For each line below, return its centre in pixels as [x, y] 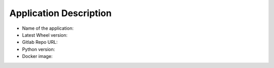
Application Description [60, 13]
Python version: [39, 49]
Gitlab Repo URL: [40, 42]
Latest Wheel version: [45, 35]
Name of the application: [48, 28]
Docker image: [37, 56]
